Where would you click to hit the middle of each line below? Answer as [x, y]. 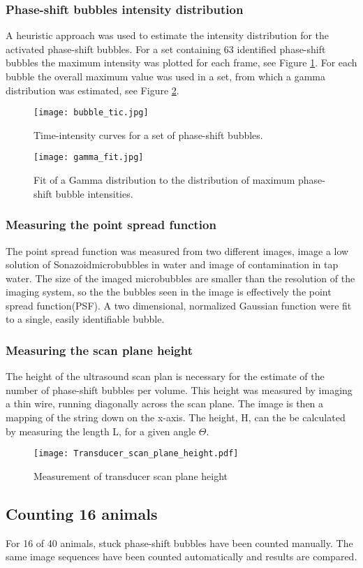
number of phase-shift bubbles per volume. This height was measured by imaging [179, 389]
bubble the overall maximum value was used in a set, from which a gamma [165, 76]
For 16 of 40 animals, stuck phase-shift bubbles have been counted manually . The [179, 542]
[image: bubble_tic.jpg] [91, 113]
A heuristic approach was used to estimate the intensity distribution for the [168, 35]
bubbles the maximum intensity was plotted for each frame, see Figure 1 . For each [181, 63]
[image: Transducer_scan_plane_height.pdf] [136, 454]
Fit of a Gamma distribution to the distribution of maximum [164, 180]
